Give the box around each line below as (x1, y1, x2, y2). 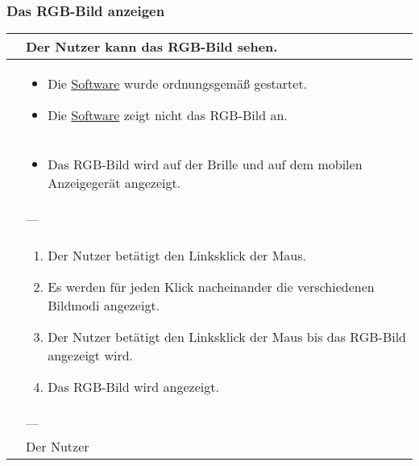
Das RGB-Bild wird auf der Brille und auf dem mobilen (48, 155, 363, 174)
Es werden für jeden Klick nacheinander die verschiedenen (48, 277, 375, 297)
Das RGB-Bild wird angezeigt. (48, 377, 219, 397)
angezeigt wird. (48, 346, 134, 365)
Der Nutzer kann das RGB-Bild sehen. (26, 37, 278, 56)
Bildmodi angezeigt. (48, 296, 160, 315)
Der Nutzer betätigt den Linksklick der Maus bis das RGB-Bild (48, 327, 407, 347)
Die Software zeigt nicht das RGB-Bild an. (48, 106, 288, 125)
